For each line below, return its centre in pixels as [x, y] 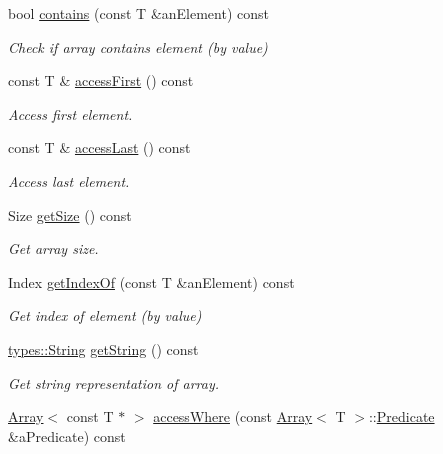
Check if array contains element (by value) [138, 46]
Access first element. [70, 113]
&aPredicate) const [67, 435]
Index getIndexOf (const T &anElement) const [151, 281]
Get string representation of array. [114, 382]
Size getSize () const [70, 214]
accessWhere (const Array [233, 416]
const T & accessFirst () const [101, 80]
